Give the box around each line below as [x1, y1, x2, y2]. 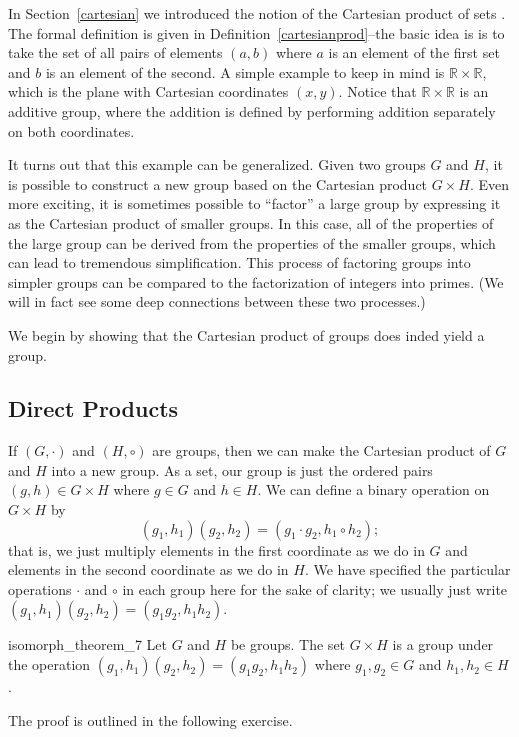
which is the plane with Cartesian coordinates [8, 81, 289, 102]
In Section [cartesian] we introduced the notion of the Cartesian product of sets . [8, 3, 506, 23]
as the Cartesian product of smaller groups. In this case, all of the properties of [8, 212, 494, 233]
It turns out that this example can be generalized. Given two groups [8, 154, 426, 175]
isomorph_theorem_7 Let [8, 634, 168, 655]
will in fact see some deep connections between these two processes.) [8, 291, 426, 312]
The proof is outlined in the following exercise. [8, 709, 293, 730]
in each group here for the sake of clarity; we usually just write [122, 578, 508, 599]
